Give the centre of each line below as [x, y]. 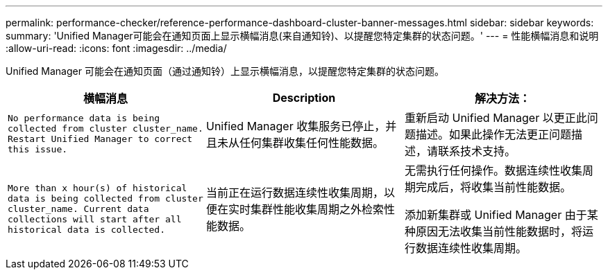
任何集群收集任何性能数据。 [311, 143]
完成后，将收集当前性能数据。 [493, 187]
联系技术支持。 [476, 151]
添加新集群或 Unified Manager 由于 [496, 215]
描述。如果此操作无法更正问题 [493, 134]
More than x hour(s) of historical [98, 188]
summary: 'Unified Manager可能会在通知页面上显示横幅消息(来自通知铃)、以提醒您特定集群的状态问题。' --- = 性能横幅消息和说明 [302, 36]
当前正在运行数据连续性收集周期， [295, 193]
